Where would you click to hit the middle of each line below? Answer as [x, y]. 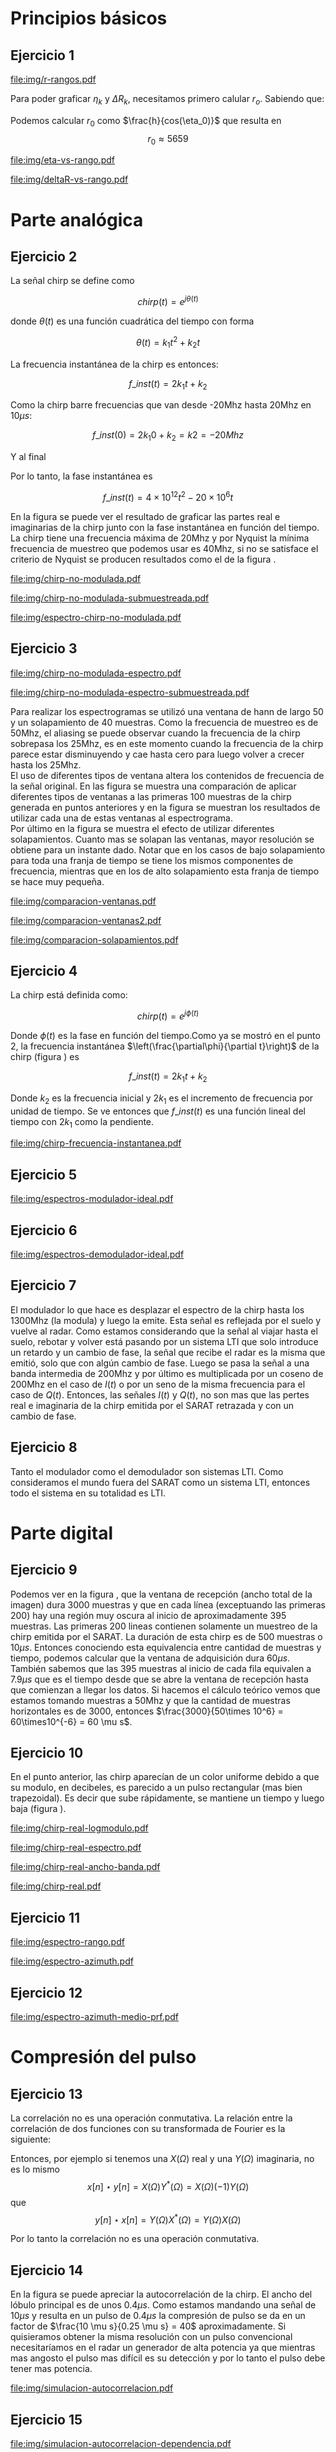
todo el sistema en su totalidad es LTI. [88, 1493]
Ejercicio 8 [44, 1447]
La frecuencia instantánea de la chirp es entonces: [114, 364]
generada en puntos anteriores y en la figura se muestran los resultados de [165, 807]
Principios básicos [89, 18]
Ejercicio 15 [46, 2419]
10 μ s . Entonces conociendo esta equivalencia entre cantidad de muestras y [166, 1647]
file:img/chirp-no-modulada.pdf [76, 578]
